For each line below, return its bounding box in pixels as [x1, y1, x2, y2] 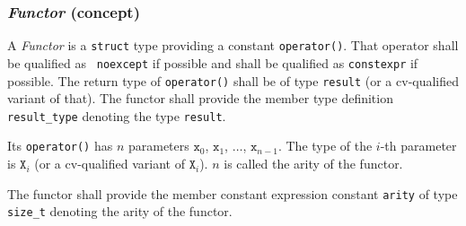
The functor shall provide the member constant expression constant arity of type [7, 184, 458, 203]
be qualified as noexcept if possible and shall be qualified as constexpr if [7, 53, 418, 72]
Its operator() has [7, 136, 113, 155]
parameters [127, 136, 189, 155]
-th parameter [380, 136, 457, 155]
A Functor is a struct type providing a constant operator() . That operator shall [7, 36, 459, 55]
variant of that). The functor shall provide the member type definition [7, 89, 393, 108]
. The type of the [277, 136, 373, 155]
